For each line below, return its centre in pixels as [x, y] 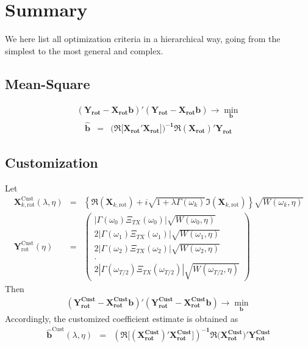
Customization [52, 163]
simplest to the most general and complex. [84, 50]
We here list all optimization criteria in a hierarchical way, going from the [143, 39]
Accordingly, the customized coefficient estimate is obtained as [122, 319]
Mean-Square [48, 83]
